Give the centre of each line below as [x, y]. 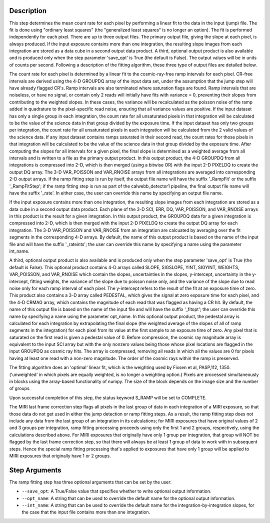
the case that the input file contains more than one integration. [86, 512]
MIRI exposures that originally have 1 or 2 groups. [60, 455]
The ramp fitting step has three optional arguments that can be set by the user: [90, 482]
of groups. [20, 388]
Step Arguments [35, 470]
